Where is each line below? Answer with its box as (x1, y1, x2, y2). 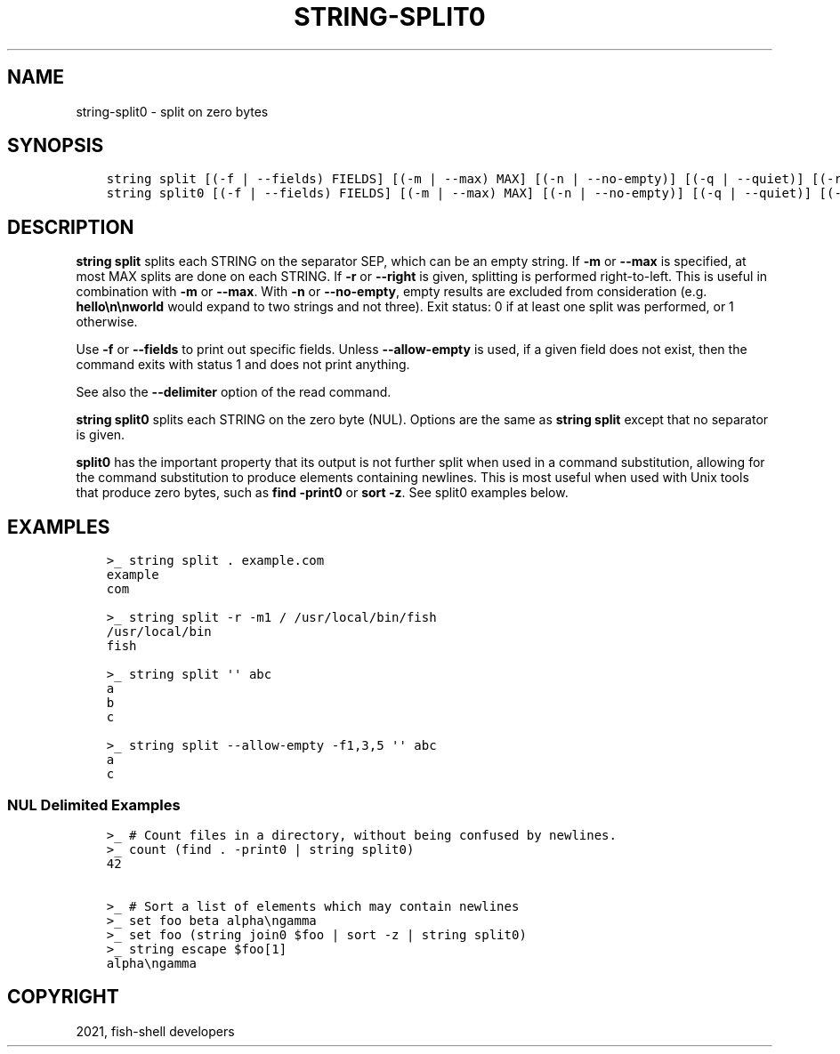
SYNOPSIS (7, 134, 104, 157)
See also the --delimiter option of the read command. (76, 384, 392, 400)
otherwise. (76, 314, 138, 330)
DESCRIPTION (7, 215, 134, 238)
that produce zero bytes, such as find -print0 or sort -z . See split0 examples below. (76, 485, 569, 501)
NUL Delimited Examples (7, 795, 181, 814)
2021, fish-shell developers (76, 1023, 235, 1039)
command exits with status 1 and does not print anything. (76, 357, 410, 373)
